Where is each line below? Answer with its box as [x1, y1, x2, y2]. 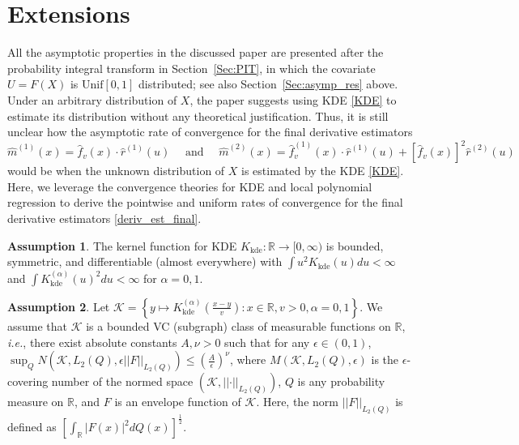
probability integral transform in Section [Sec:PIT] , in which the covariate [7, 59, 376, 76]
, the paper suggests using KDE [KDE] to [189, 91, 397, 108]
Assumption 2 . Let [7, 297, 110, 314]
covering [7, 373, 49, 390]
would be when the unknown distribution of [7, 162, 225, 179]
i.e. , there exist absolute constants [7, 333, 177, 350]
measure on [7, 393, 64, 410]
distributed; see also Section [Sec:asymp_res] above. [138, 75, 398, 92]
